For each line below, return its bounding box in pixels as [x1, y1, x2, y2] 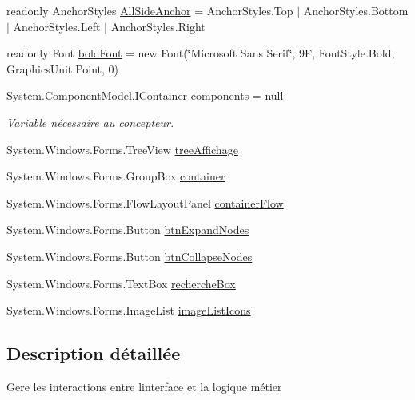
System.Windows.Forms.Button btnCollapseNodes [6, 248, 253, 264]
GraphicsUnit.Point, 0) [6, 60, 119, 77]
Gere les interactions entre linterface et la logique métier [6, 378, 282, 394]
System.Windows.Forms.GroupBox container [6, 168, 225, 184]
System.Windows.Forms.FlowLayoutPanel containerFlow [6, 194, 284, 211]
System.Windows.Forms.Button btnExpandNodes [6, 221, 249, 238]
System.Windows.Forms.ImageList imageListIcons [6, 302, 251, 319]
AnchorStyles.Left [13, 18, 101, 34]
